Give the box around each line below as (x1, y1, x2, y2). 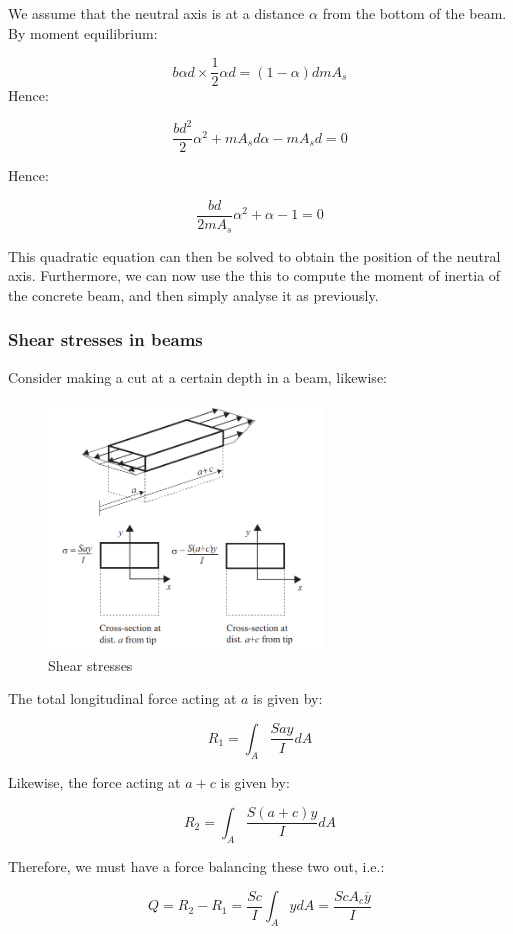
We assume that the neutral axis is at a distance (8, 3, 305, 23)
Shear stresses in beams (8, 327, 203, 352)
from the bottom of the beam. (322, 3, 507, 23)
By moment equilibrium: (8, 22, 158, 43)
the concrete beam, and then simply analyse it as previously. (8, 284, 379, 305)
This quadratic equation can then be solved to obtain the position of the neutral (8, 245, 501, 266)
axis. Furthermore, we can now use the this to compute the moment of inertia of (8, 265, 501, 286)
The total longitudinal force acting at (8, 688, 237, 709)
